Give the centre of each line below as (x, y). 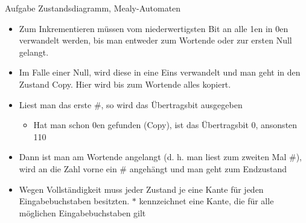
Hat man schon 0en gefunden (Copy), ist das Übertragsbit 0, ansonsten (165, 125)
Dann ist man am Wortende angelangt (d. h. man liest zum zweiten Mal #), (160, 157)
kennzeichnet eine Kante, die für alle (206, 201)
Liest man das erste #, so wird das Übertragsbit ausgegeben (131, 104)
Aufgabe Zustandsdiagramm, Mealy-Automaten (93, 8)
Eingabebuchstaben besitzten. (74, 201)
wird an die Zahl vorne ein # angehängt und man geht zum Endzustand (153, 168)
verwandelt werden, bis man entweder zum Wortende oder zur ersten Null (155, 40)
